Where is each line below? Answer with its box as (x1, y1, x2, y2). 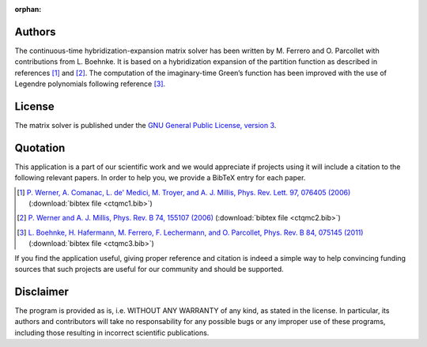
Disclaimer (14, 285, 69, 298)
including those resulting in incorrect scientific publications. (14, 328, 210, 338)
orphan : (14, 5, 42, 13)
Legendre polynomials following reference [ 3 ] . (14, 79, 166, 89)
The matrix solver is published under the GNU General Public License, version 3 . (14, 120, 277, 130)
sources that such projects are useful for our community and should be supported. (14, 265, 284, 274)
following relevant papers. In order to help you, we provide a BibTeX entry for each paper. (14, 173, 306, 183)
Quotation (14, 141, 66, 154)
